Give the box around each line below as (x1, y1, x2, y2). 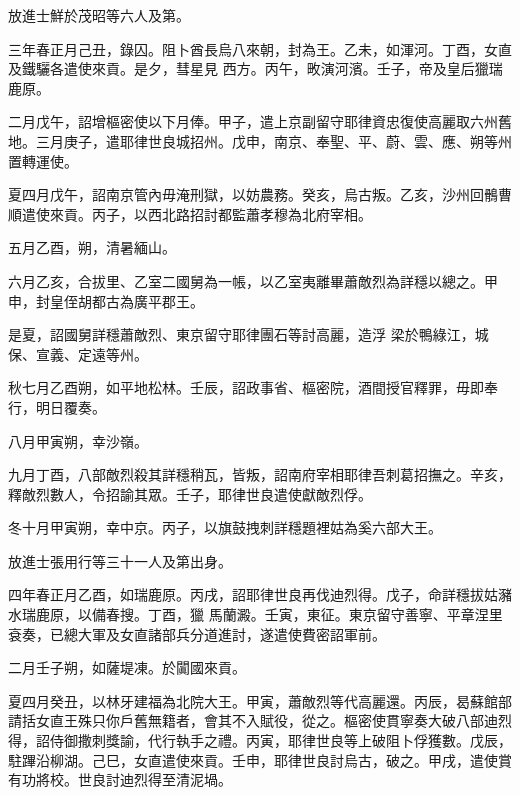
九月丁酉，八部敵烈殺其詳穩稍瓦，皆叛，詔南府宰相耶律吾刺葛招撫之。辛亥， (8, 464, 512, 485)
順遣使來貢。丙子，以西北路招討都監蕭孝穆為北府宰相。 (8, 203, 372, 224)
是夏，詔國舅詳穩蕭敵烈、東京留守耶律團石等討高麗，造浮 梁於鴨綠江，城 (8, 324, 489, 345)
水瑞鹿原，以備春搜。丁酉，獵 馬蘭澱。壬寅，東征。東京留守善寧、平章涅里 (8, 604, 503, 625)
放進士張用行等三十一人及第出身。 (8, 550, 232, 571)
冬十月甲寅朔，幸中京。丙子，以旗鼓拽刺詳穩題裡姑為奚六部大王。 (8, 517, 442, 538)
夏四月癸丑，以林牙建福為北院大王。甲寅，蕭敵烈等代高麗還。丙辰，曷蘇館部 (8, 690, 512, 711)
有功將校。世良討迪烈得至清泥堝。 (8, 769, 232, 790)
